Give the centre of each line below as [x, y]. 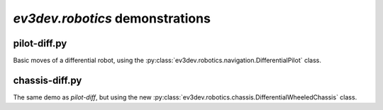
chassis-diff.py [48, 80]
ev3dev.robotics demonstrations [112, 18]
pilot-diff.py [40, 43]
